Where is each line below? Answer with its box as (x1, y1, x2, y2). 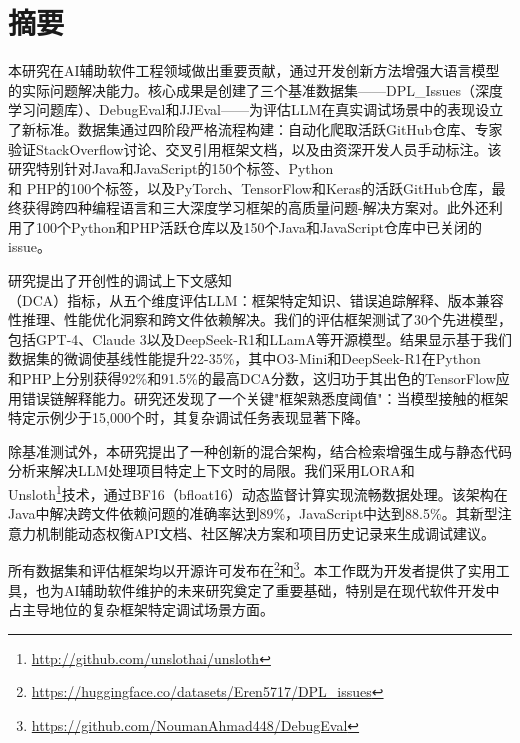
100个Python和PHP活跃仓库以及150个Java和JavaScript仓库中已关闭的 (35, 216, 482, 237)
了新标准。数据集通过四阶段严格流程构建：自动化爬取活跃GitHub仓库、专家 (8, 118, 503, 139)
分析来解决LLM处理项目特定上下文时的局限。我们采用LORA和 (8, 460, 415, 481)
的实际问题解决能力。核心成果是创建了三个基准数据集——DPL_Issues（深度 (8, 79, 504, 100)
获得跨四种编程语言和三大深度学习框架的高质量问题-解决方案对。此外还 (21, 197, 489, 218)
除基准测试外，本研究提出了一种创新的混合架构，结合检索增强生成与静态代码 (8, 440, 512, 461)
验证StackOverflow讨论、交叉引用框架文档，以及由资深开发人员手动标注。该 (8, 138, 502, 159)
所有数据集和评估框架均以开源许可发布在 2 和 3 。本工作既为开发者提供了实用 (8, 557, 496, 581)
